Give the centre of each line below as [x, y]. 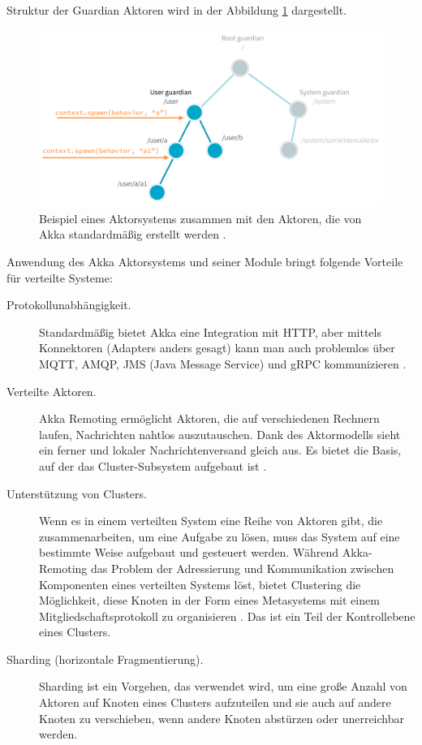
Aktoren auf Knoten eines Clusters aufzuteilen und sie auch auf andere [215, 702]
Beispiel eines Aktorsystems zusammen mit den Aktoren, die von [200, 218]
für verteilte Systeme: [60, 277]
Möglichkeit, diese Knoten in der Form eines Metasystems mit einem [209, 600]
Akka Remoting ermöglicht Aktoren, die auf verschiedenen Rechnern [209, 418]
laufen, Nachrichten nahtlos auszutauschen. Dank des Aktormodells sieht [220, 434]
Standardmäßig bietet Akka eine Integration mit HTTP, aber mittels [210, 332]
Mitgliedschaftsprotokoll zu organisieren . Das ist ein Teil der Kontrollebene [227, 616]
